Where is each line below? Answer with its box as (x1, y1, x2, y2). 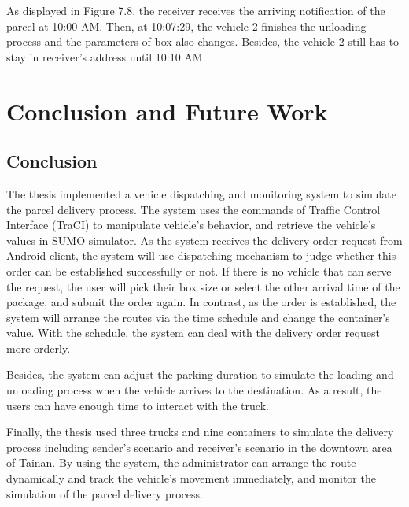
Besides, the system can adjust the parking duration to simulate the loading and (6, 366, 394, 383)
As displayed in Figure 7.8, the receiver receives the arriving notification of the (6, 2, 385, 18)
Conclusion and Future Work (6, 94, 328, 127)
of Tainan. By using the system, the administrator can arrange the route (6, 454, 356, 471)
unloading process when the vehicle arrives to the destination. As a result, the (6, 382, 382, 398)
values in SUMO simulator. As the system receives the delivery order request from (6, 231, 403, 248)
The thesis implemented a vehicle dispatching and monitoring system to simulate (6, 185, 396, 202)
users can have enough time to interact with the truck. (6, 397, 269, 413)
